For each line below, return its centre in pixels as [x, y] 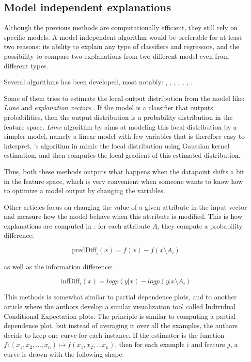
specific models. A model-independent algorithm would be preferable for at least [123, 37]
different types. [26, 65]
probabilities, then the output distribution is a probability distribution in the [118, 117]
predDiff [84, 251]
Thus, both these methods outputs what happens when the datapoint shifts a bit [124, 171]
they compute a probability [202, 225]
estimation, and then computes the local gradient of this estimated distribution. [122, 155]
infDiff [70, 282]
